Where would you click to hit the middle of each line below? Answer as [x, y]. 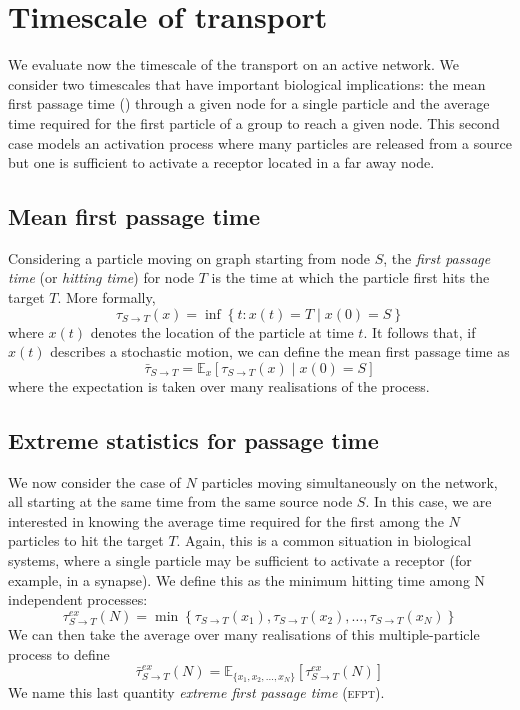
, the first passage [437, 257]
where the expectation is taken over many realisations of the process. [219, 385]
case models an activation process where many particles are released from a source [260, 142]
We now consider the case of [94, 481]
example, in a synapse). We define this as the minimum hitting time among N [247, 579]
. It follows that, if [419, 331]
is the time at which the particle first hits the [350, 277]
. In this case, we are [428, 501]
